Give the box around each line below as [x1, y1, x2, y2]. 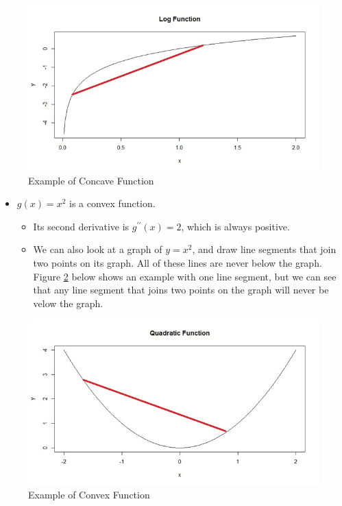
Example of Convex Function [28, 487, 150, 501]
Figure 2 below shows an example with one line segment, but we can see [33, 269, 337, 283]
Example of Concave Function [28, 173, 154, 187]
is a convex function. [69, 196, 156, 210]
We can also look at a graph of [33, 242, 162, 256]
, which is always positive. [181, 219, 290, 233]
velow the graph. [33, 296, 103, 310]
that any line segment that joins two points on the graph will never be [33, 282, 329, 297]
